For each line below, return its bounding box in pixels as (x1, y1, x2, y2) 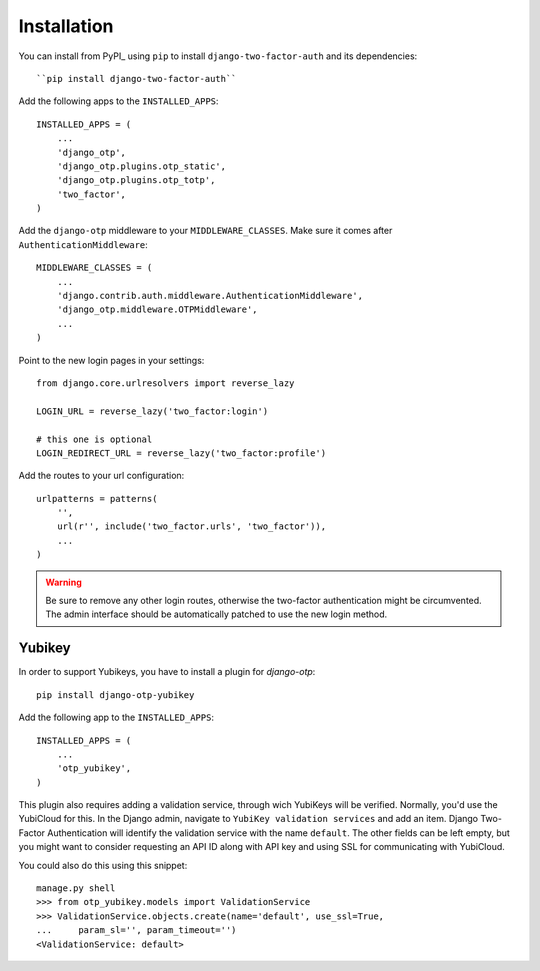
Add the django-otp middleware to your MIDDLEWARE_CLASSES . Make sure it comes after (18, 225, 393, 237)
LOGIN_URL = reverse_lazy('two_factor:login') (36, 405, 269, 417)
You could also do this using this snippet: (18, 859, 188, 871)
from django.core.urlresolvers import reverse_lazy (36, 377, 295, 389)
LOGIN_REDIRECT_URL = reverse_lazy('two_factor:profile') (36, 447, 327, 459)
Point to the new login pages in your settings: (18, 354, 205, 366)
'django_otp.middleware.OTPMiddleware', (56, 304, 259, 315)
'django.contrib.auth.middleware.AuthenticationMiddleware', (56, 290, 364, 302)
